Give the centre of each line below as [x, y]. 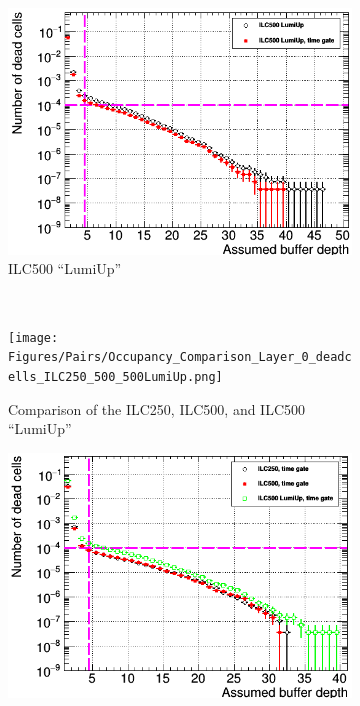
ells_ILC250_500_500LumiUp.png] [115, 376]
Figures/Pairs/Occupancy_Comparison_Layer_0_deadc [180, 357]
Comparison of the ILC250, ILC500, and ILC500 [157, 408]
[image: [33, 337]
